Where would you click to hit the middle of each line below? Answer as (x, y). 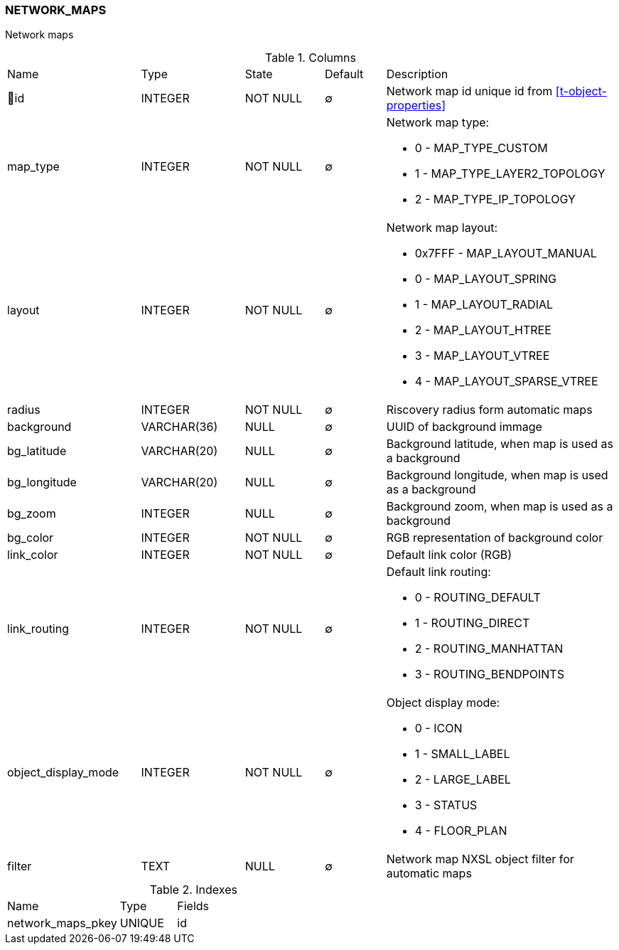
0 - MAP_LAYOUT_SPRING (485, 279)
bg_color (31, 538)
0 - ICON (438, 728)
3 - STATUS (446, 805)
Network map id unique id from (469, 91)
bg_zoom (32, 514)
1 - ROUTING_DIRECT (472, 623)
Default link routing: (438, 572)
